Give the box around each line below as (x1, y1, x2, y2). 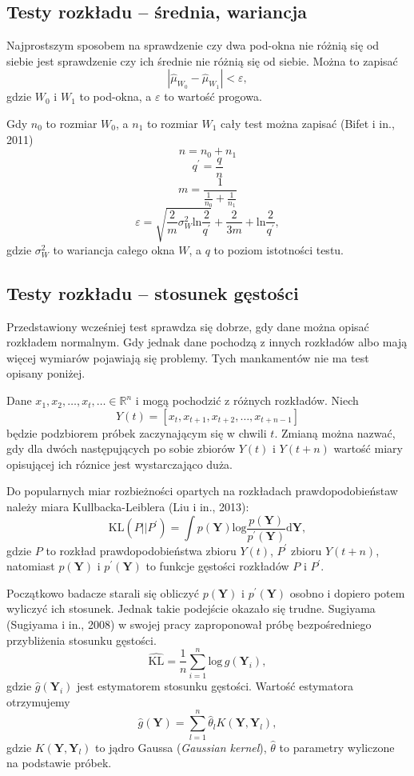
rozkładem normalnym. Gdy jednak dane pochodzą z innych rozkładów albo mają (6, 334, 408, 350)
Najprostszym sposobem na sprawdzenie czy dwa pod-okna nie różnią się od (6, 37, 380, 54)
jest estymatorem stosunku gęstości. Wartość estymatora (76, 678, 353, 694)
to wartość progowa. (164, 88, 262, 105)
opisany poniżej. (6, 365, 86, 382)
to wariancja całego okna (53, 241, 175, 258)
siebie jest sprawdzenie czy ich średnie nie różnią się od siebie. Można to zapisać (6, 52, 398, 69)
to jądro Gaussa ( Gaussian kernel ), (95, 738, 267, 755)
